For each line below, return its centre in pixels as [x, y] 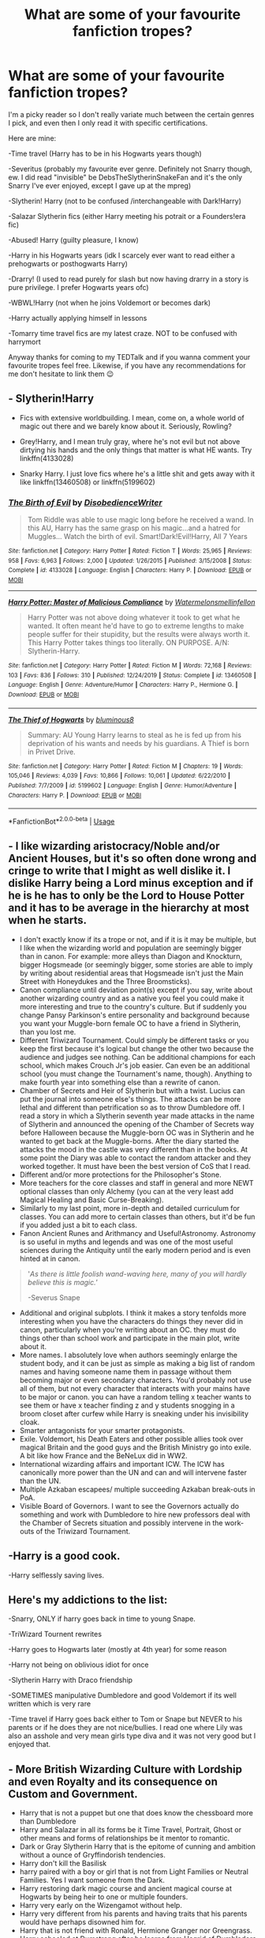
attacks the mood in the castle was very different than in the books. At [134, 1149]
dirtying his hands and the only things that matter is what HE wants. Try [136, 450]
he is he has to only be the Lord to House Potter [126, 896]
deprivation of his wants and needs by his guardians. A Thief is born [138, 743]
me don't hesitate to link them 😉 [61, 374]
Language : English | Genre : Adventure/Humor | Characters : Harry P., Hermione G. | [123, 685]
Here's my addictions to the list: [88, 1599]
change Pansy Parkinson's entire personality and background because [134, 1015]
